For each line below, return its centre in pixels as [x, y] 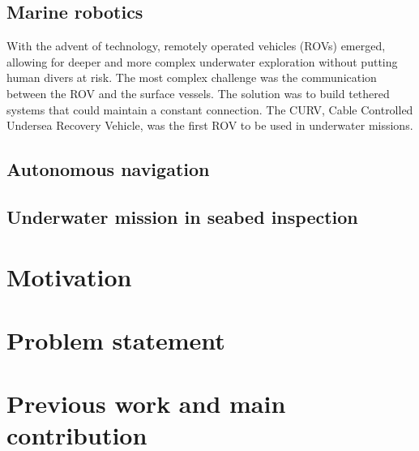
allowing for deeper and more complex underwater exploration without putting [202, 61]
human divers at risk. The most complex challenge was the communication [192, 77]
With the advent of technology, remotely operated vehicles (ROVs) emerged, [196, 46]
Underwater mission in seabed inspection [182, 216]
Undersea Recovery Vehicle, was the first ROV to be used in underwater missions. [210, 125]
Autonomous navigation [108, 169]
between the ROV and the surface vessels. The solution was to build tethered [198, 93]
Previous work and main [146, 404]
